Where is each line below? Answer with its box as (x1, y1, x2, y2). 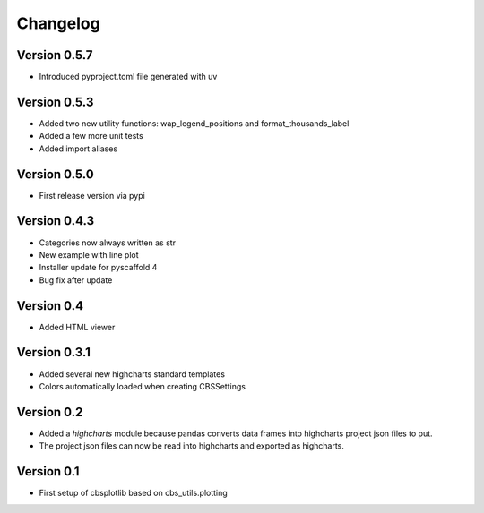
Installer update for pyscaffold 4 (39, 262, 158, 273)
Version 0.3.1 (16, 345, 91, 360)
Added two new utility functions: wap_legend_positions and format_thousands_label (39, 117, 350, 129)
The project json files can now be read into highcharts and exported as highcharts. (39, 440, 345, 451)
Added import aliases (39, 143, 118, 154)
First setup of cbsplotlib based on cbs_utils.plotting (39, 488, 228, 499)
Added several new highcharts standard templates (39, 368, 226, 380)
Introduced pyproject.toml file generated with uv (39, 72, 218, 82)
